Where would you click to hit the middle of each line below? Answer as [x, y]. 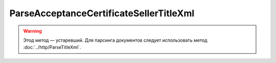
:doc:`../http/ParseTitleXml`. [52, 47]
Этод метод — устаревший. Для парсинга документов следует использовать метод [115, 40]
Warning [32, 31]
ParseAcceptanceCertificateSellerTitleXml [102, 13]
